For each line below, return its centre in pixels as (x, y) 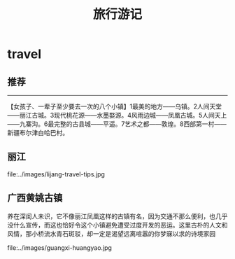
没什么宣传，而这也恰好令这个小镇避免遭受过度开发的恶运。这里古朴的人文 (114, 225)
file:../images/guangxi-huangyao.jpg (59, 247)
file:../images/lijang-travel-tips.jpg (56, 174)
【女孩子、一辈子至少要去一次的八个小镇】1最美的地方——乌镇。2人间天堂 (115, 106)
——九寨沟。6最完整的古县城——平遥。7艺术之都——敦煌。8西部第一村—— (117, 124)
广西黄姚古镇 (35, 198)
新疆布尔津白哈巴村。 (38, 133)
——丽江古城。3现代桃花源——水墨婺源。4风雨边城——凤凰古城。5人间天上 (117, 115)
